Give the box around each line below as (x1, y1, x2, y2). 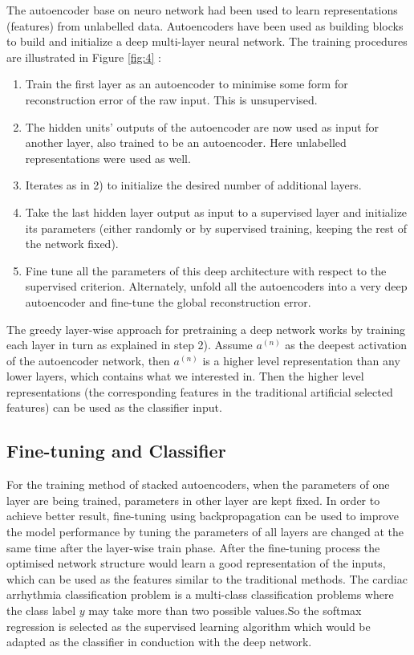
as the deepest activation (285, 336, 408, 353)
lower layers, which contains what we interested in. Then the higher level (6, 368, 364, 384)
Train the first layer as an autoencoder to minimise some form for (25, 75, 348, 92)
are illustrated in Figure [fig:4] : (6, 48, 161, 65)
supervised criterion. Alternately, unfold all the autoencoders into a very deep (25, 278, 408, 295)
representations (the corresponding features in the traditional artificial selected (6, 383, 393, 400)
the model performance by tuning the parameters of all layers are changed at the (6, 523, 404, 540)
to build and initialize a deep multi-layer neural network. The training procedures (6, 33, 408, 50)
